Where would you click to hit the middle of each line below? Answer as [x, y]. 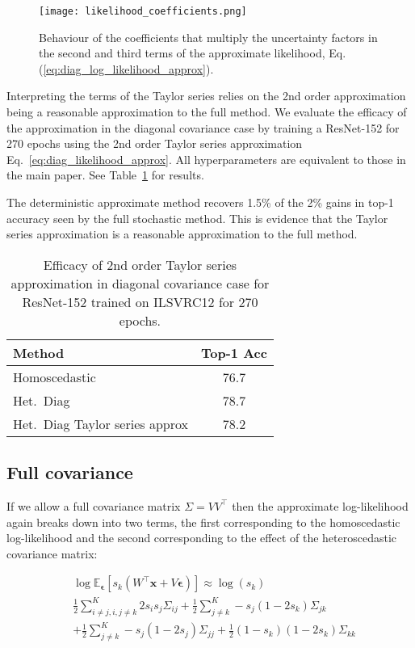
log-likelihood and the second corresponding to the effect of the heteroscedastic [202, 538]
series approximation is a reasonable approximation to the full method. [182, 234]
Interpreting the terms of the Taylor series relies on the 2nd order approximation [206, 96]
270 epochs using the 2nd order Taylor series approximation [155, 143]
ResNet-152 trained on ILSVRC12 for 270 [140, 301]
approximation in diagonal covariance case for [140, 283]
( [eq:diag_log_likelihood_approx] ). [126, 68]
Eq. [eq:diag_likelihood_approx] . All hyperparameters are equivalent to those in [206, 159]
